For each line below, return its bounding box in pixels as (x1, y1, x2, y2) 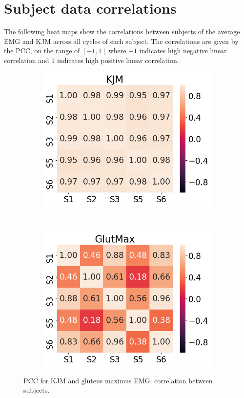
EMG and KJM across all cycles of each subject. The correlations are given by (4, 36, 239, 46)
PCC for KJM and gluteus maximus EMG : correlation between (23, 375, 213, 385)
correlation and (4, 55, 49, 65)
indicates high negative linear (139, 45, 227, 56)
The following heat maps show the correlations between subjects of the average (4, 26, 240, 37)
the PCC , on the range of (4, 45, 80, 56)
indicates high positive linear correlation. (57, 55, 179, 65)
